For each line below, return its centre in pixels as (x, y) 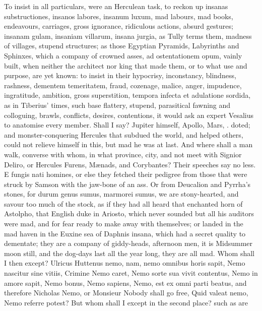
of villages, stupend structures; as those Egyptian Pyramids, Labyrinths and (122, 46)
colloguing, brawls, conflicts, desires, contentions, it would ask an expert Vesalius (129, 115)
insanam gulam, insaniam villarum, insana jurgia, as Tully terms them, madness (128, 36)
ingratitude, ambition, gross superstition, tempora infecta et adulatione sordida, (127, 95)
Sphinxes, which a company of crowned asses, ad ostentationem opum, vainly (123, 55)
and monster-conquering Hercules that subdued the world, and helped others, (124, 134)
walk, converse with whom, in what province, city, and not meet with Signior (123, 154)
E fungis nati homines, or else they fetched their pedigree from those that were (126, 174)
